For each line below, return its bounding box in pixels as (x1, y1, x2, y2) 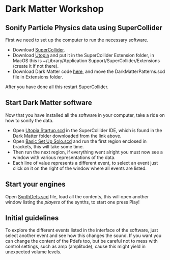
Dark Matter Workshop (5, 3, 104, 15)
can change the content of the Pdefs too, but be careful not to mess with (5, 238, 158, 244)
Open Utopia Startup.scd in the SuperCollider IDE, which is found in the (12, 127, 162, 133)
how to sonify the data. (5, 117, 53, 123)
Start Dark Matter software (5, 98, 93, 107)
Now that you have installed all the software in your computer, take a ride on (5, 112, 165, 118)
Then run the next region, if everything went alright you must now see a (12, 149, 163, 155)
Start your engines (5, 180, 66, 189)
